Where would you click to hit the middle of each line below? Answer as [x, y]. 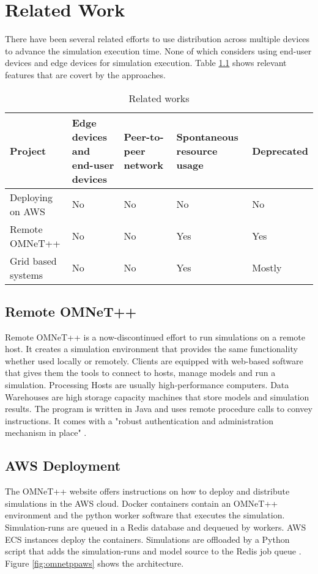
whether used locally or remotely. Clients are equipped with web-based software [154, 360]
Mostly [267, 267]
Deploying [31, 197]
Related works [159, 98]
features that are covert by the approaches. [85, 74]
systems [27, 274]
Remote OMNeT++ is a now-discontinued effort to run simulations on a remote [155, 337]
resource [197, 150]
